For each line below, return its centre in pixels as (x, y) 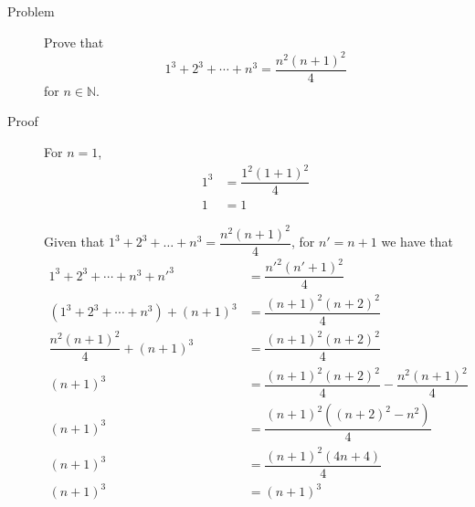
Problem (31, 11)
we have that (417, 242)
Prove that (74, 42)
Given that (74, 242)
